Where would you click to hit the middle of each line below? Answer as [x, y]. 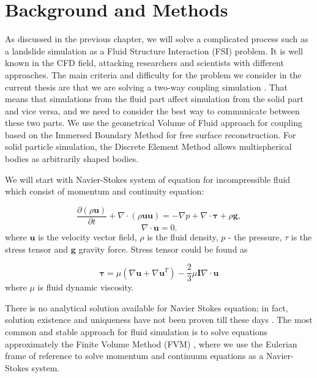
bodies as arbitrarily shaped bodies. [72, 159]
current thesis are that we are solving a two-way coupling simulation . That [147, 87]
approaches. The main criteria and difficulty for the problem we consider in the [153, 74]
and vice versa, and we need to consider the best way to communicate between [152, 110]
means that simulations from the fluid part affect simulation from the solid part [154, 99]
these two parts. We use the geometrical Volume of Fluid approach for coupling [154, 123]
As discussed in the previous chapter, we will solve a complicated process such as [157, 39]
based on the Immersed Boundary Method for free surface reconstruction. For [151, 134]
